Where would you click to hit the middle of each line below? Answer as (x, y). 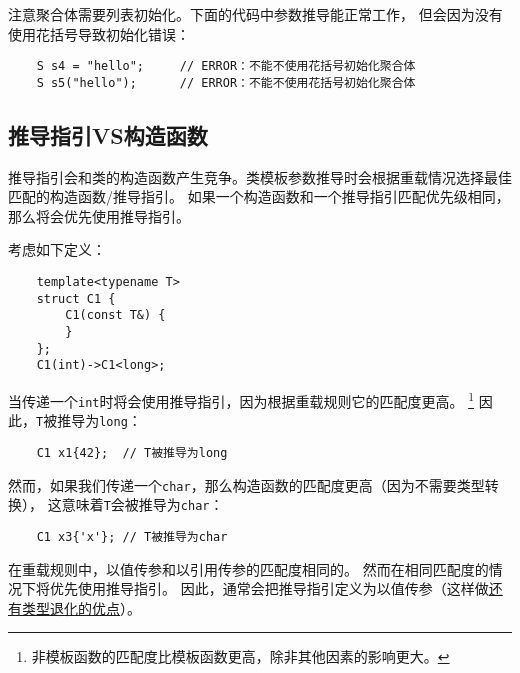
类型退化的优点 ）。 (81, 607)
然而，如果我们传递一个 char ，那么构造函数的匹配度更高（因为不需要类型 (246, 484)
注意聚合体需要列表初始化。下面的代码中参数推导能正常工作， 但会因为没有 (255, 14)
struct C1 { (76, 298)
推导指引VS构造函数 (108, 134)
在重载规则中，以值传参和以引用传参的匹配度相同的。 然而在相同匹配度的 (248, 568)
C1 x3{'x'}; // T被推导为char (132, 536)
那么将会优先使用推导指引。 (99, 215)
